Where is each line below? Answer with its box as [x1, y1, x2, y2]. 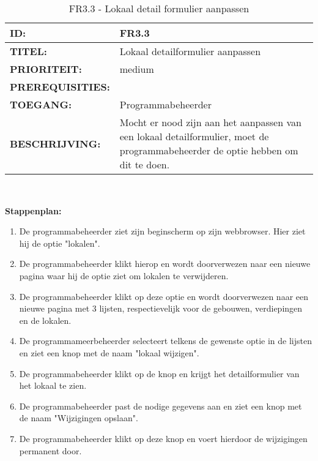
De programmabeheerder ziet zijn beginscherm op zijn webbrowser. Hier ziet [19, 225, 306, 238]
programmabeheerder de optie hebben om [119, 143, 298, 157]
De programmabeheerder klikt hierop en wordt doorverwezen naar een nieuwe [19, 257, 311, 270]
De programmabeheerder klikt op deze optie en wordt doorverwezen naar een [19, 290, 309, 302]
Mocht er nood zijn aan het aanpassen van [119, 115, 301, 129]
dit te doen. [119, 157, 170, 171]
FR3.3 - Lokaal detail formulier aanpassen [68, 1, 250, 15]
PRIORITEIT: [10, 62, 82, 76]
